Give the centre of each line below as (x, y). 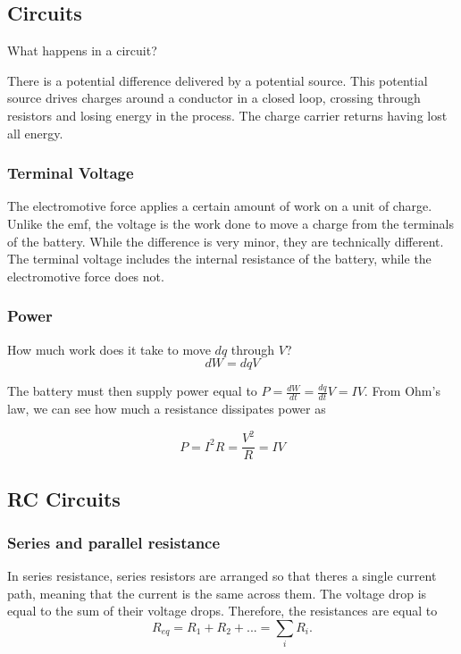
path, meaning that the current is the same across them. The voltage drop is (217, 593)
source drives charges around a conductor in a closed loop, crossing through (214, 98)
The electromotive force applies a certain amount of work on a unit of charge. (220, 206)
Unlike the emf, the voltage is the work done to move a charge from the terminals (230, 223)
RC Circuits (64, 498)
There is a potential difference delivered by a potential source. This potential (218, 80)
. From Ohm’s (402, 391)
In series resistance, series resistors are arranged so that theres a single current (222, 576)
